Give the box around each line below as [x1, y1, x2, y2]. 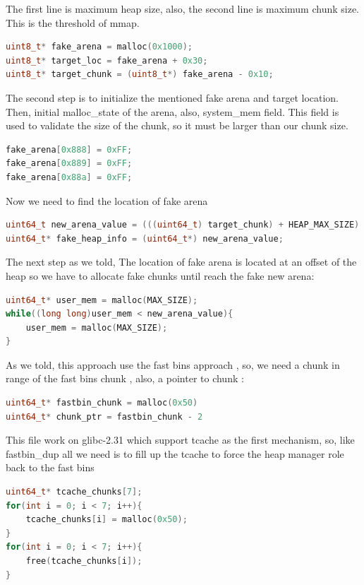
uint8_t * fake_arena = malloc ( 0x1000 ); [6, 42, 193, 52]
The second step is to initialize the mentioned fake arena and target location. [6, 90, 339, 105]
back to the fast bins [6, 460, 95, 475]
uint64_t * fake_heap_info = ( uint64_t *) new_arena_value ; [6, 233, 284, 244]
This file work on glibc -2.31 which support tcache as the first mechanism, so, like [6, 432, 355, 447]
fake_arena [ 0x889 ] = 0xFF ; [6, 158, 133, 169]
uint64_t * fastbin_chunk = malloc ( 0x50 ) [6, 398, 198, 408]
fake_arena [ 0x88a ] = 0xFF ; [6, 172, 133, 182]
